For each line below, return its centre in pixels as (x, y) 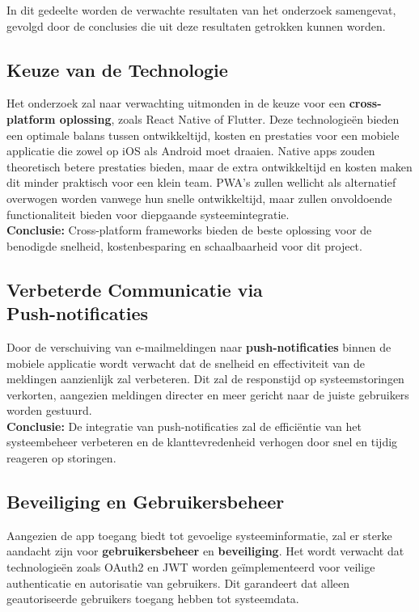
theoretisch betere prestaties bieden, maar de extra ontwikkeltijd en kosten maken (209, 166)
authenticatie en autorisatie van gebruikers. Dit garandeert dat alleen (178, 582)
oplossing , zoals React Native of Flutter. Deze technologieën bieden (229, 118)
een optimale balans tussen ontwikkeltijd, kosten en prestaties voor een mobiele (203, 135)
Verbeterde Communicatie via (135, 289)
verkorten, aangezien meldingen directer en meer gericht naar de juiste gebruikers (208, 394)
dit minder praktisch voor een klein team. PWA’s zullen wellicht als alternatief (201, 182)
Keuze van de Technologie (117, 69)
